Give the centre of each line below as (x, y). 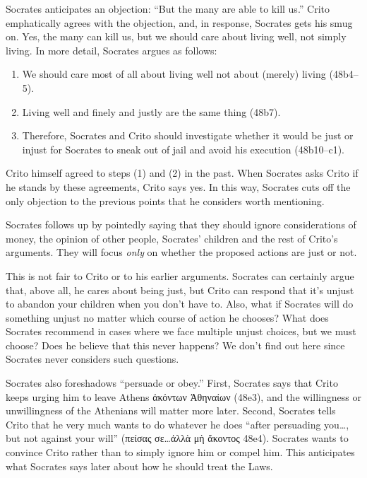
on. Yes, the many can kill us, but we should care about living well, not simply (176, 36)
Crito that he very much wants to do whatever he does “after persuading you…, (178, 424)
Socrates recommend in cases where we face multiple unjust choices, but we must (181, 331)
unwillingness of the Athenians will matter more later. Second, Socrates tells (171, 410)
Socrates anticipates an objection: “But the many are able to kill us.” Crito (168, 8)
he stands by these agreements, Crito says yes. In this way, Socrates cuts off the (178, 186)
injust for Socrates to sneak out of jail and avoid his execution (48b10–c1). (183, 149)
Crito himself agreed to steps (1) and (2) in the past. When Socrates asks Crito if (182, 173)
